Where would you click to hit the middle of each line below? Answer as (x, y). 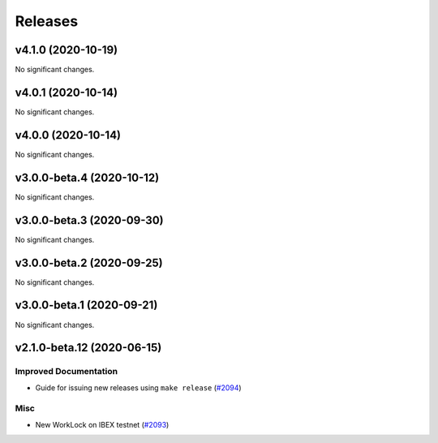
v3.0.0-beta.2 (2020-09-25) (89, 262)
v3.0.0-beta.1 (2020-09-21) (86, 305)
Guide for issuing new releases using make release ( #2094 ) (139, 387)
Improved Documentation (67, 372)
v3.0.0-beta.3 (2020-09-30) (89, 220)
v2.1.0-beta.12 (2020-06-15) (88, 348)
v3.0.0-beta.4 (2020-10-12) (87, 177)
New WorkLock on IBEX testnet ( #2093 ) (102, 424)
